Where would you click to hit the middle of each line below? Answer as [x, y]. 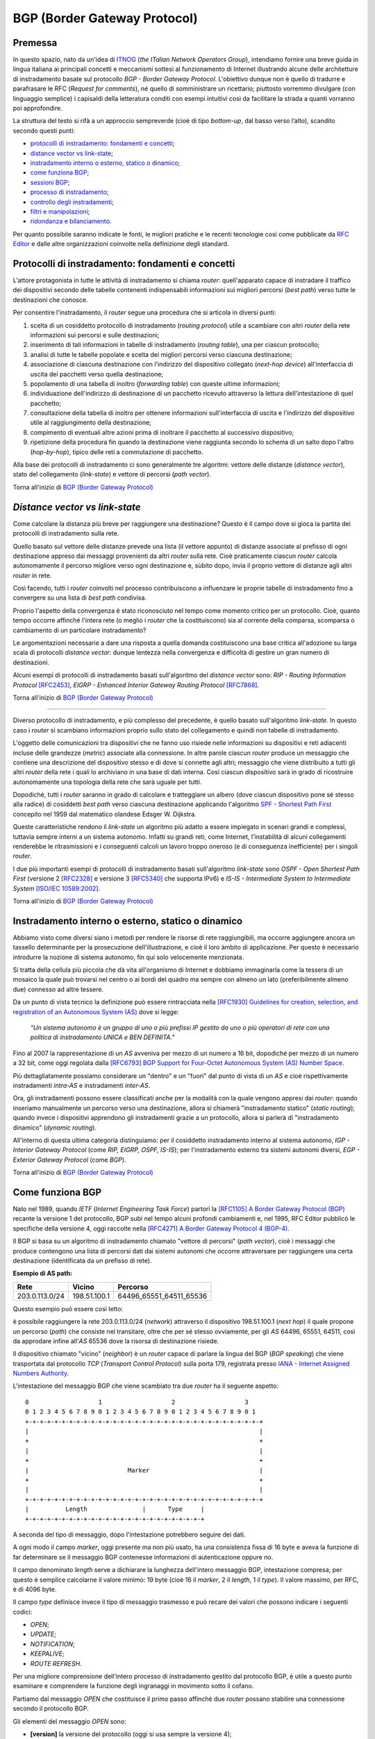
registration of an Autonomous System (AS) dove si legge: [96, 1011]
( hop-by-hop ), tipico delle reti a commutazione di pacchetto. [117, 451]
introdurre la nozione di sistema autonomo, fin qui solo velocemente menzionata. [128, 957]
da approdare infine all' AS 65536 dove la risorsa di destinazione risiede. [116, 1341]
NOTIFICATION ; [53, 1644]
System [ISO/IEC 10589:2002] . [57, 888]
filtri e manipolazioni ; [60, 211]
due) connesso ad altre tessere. [58, 989]
